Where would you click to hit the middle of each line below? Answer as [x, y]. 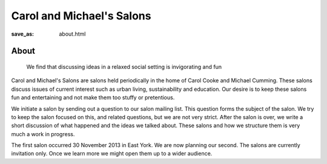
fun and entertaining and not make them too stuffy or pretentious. [93, 97]
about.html [72, 34]
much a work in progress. [43, 134]
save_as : [23, 34]
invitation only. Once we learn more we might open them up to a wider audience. [112, 154]
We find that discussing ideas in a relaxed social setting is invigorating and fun [124, 67]
